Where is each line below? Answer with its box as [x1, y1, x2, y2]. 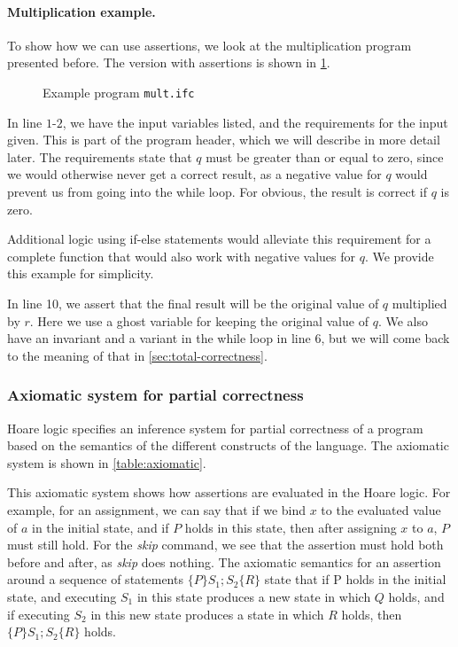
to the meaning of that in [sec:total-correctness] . [7, 346, 268, 364]
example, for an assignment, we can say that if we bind [7, 500, 307, 518]
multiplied [392, 293, 447, 312]
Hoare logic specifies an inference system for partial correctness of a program [7, 418, 423, 437]
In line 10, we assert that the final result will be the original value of [7, 293, 379, 312]
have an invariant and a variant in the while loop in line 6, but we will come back [7, 329, 450, 347]
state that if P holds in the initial [264, 570, 446, 589]
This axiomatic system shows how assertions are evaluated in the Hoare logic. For [7, 483, 451, 502]
